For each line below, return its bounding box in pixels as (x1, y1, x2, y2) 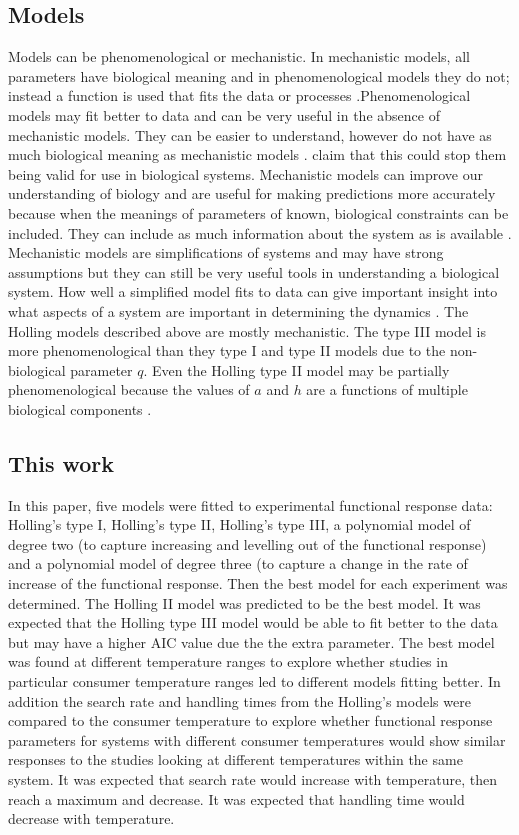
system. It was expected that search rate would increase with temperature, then (8, 769, 497, 789)
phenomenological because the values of (8, 379, 250, 400)
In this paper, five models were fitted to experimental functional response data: (8, 494, 493, 515)
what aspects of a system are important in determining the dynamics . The (8, 300, 469, 321)
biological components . (8, 398, 152, 419)
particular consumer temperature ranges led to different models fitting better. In (8, 671, 501, 692)
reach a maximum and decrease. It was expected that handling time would (8, 788, 465, 809)
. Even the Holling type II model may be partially (143, 359, 450, 380)
